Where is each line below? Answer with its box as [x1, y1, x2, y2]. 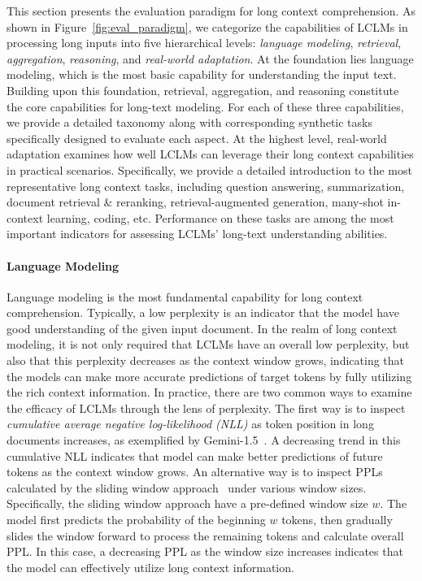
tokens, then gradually [281, 511, 393, 528]
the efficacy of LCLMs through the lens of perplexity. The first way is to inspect [7, 399, 406, 416]
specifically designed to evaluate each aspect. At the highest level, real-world [7, 129, 387, 146]
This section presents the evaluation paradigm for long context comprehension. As [7, 2, 416, 19]
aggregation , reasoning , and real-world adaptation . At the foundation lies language [7, 50, 414, 67]
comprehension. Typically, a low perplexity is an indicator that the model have [7, 304, 399, 321]
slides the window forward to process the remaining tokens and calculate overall [7, 527, 404, 544]
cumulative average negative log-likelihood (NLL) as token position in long [7, 415, 374, 432]
